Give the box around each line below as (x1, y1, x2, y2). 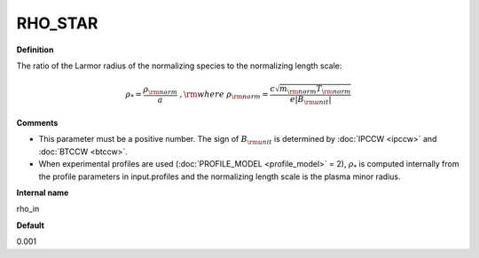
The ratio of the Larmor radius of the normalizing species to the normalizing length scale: (16, 60, 342, 71)
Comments (16, 118, 59, 129)
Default (16, 220, 44, 231)
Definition (16, 44, 54, 55)
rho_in (16, 204, 40, 215)
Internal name (16, 187, 69, 198)
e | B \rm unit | (289, 94, 332, 106)
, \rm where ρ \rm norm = (179, 89, 270, 101)
